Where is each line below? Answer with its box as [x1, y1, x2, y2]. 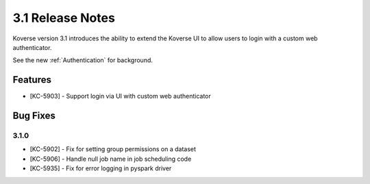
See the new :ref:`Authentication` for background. [12, 56, 153, 64]
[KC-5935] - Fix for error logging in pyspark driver [29, 164, 172, 172]
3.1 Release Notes [12, 10, 116, 25]
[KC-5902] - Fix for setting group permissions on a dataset [29, 145, 197, 153]
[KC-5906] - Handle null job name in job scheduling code [29, 155, 192, 163]
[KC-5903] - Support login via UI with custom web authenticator [29, 92, 212, 101]
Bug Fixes [12, 110, 56, 122]
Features [12, 74, 51, 86]
